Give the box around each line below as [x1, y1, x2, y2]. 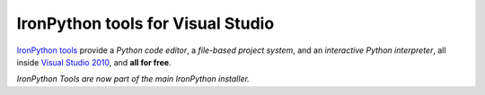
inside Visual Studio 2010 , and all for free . [16, 56, 172, 67]
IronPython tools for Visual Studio [16, 13, 275, 33]
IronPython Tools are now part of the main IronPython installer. [16, 73, 251, 84]
